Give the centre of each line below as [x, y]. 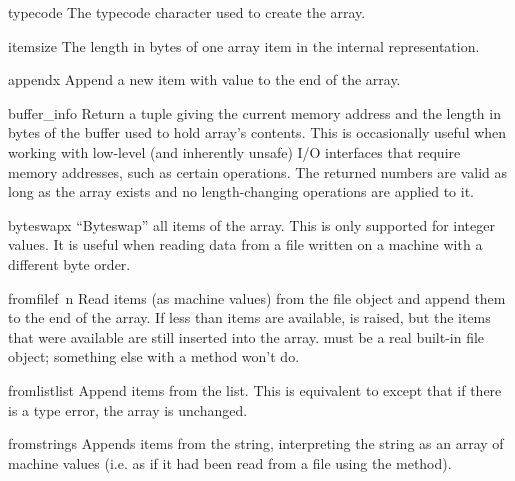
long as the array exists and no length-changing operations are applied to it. [241, 191]
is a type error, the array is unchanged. [128, 409]
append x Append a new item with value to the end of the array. [204, 79]
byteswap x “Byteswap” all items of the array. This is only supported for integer [251, 224]
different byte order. [69, 263]
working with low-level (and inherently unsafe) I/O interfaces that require [234, 151]
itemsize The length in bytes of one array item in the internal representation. [244, 45]
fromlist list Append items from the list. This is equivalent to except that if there [255, 389]
